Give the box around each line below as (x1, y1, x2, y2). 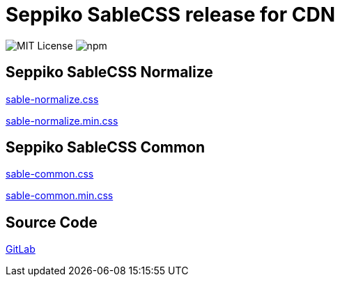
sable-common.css (6, 168, 94, 180)
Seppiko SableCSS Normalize (6, 63, 213, 81)
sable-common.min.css (6, 189, 114, 202)
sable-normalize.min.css (6, 114, 118, 127)
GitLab (6, 243, 36, 256)
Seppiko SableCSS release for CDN (6, 3, 336, 26)
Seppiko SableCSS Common (6, 139, 206, 157)
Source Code (6, 213, 98, 231)
